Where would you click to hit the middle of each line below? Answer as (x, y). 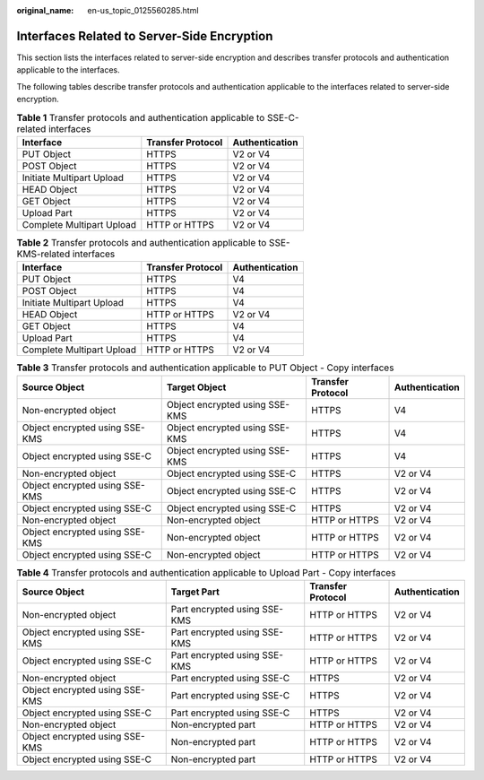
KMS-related (43, 254)
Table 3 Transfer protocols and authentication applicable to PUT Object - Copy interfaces (205, 368)
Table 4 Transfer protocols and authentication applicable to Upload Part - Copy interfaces (206, 572)
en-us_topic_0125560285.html (143, 10)
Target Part (195, 592)
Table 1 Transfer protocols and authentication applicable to (141, 117)
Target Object (196, 387)
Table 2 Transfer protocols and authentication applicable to (142, 243)
